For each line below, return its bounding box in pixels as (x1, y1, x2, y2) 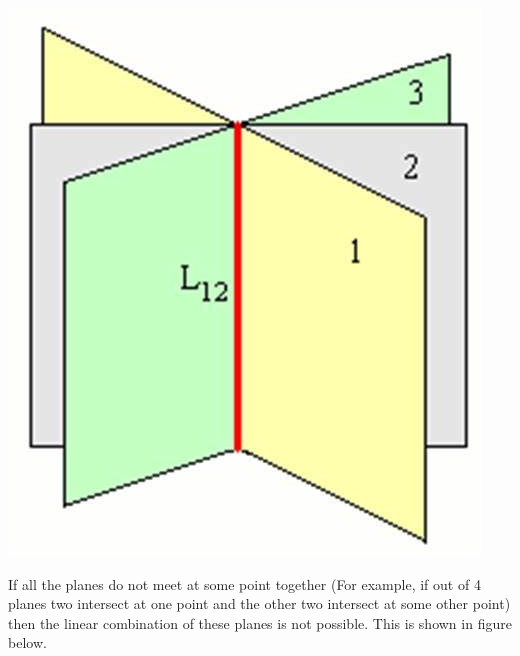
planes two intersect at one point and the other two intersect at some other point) (8, 593, 511, 614)
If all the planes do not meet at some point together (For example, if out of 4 (8, 573, 481, 594)
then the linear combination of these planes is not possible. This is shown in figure (8, 612, 512, 633)
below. (8, 632, 47, 653)
